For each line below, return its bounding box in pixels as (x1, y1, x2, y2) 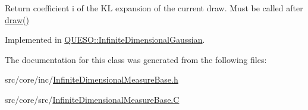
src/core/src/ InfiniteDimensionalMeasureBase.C (5, 93, 180, 105)
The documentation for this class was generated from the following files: (5, 53, 267, 65)
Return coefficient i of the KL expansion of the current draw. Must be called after (5, 2, 303, 14)
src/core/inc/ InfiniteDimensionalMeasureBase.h (5, 73, 178, 86)
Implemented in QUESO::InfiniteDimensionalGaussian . (5, 33, 205, 46)
